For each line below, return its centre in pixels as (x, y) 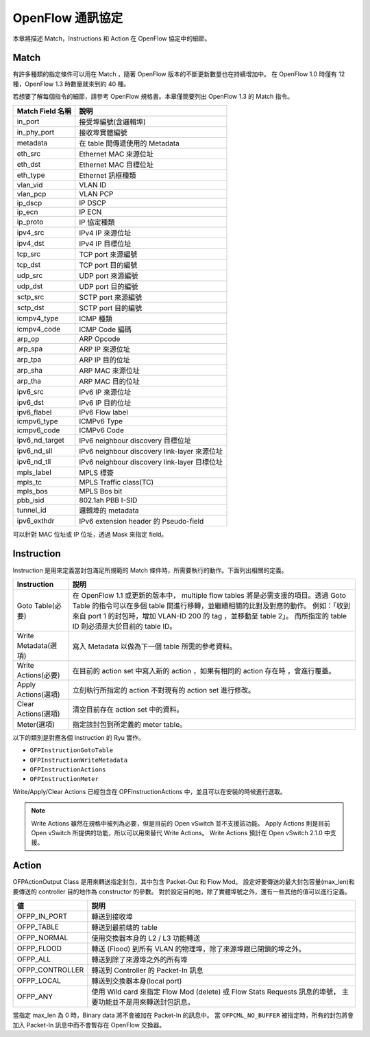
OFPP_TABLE (38, 927)
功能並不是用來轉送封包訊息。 (146, 1002)
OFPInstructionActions (68, 770)
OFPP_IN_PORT (42, 916)
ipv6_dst (30, 402)
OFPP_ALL (34, 959)
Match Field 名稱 (44, 111)
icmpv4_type (38, 318)
